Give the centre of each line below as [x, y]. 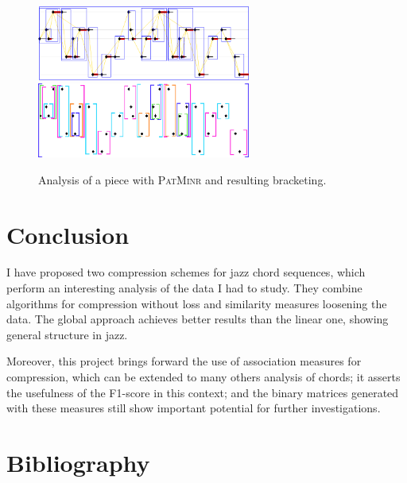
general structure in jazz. [67, 334]
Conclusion [68, 234]
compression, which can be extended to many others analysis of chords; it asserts [203, 377]
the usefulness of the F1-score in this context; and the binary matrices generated [203, 392]
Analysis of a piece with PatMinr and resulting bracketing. [182, 179]
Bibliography [78, 462]
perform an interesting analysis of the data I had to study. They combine [184, 288]
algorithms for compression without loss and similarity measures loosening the [197, 303]
